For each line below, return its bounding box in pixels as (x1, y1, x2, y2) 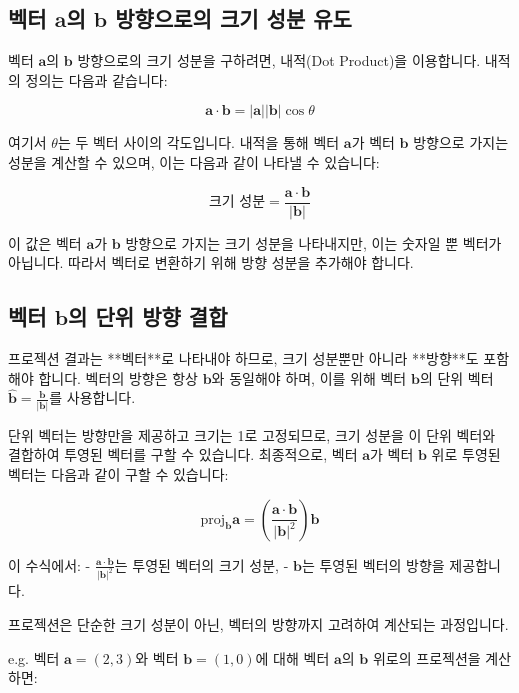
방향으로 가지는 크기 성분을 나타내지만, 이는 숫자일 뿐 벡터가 (125, 232, 502, 253)
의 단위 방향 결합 (68, 301, 228, 332)
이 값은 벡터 (8, 232, 82, 253)
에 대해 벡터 (255, 647, 330, 668)
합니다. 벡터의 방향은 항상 (38, 367, 198, 388)
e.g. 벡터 (8, 647, 60, 668)
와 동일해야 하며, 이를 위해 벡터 (211, 367, 407, 388)
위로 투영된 (431, 444, 501, 465)
